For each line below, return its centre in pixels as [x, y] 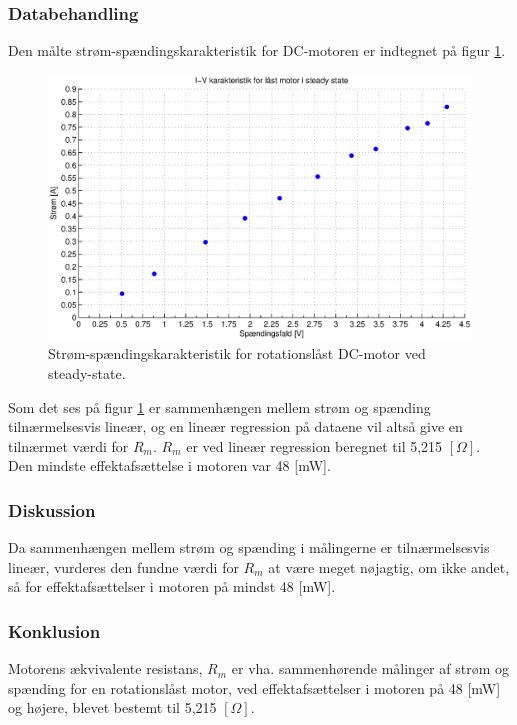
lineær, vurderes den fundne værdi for [123, 566]
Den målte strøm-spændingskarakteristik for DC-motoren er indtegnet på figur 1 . [257, 50]
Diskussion [52, 509]
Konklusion [54, 630]
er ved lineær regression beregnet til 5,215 [314, 445]
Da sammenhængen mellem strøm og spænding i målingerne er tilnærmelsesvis [249, 547]
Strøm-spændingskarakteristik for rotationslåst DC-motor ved [237, 353]
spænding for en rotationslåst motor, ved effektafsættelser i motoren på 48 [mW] [254, 687]
